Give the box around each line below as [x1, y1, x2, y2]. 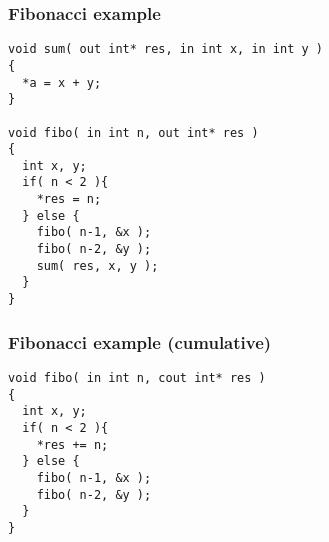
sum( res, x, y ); [36, 258, 159, 273]
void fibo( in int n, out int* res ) [8, 125, 259, 140]
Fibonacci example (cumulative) [8, 329, 272, 354]
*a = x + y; [22, 75, 102, 90]
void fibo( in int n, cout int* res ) [8, 370, 266, 385]
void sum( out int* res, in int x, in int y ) [8, 42, 323, 57]
